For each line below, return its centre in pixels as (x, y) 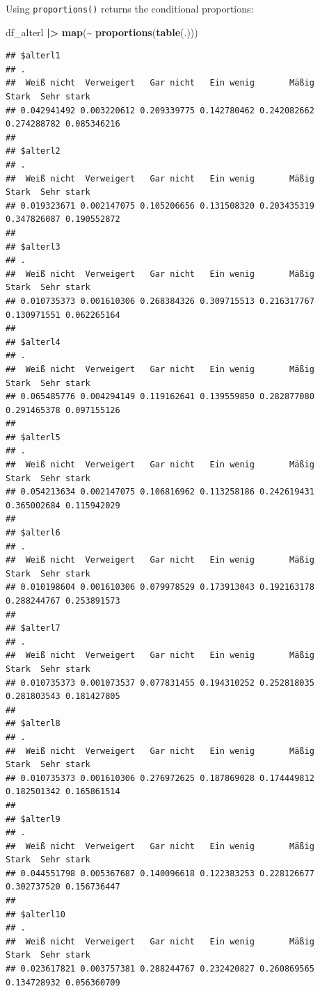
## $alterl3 (33, 247)
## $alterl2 (33, 151)
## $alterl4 (33, 342)
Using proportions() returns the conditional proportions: (130, 8)
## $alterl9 (33, 819)
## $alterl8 (33, 724)
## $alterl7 (33, 628)
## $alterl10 (35, 914)
